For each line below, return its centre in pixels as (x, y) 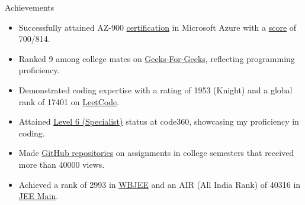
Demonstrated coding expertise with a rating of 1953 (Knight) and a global (155, 90)
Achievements (30, 7)
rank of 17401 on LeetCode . (69, 101)
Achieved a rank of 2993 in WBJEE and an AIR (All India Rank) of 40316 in (160, 184)
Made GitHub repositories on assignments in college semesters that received (156, 153)
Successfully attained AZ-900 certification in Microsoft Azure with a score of (158, 27)
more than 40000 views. (62, 164)
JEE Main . (38, 196)
